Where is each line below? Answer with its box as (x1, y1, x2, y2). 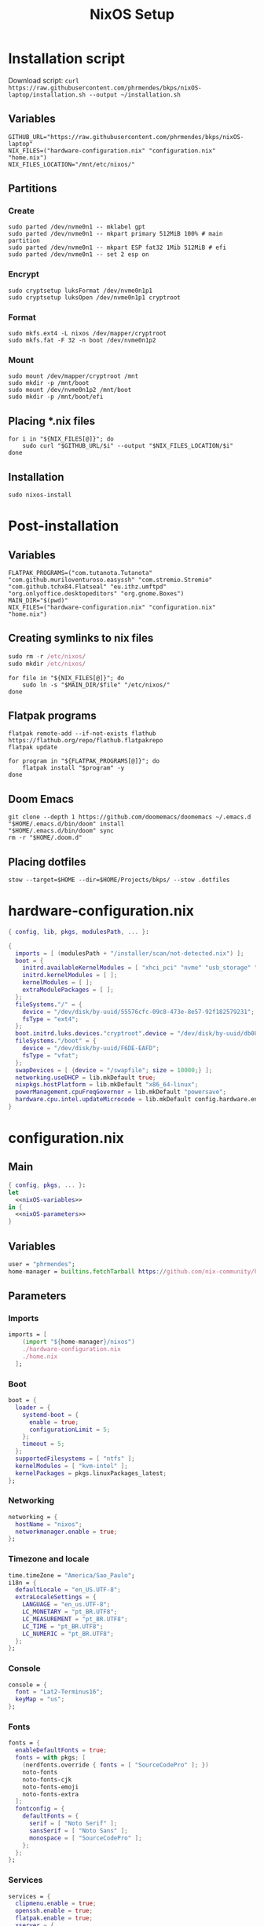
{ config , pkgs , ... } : (8, 1181, 86, 1189)
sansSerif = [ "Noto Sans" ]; (28, 1826, 128, 1835)
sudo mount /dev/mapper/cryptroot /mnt (8, 372, 139, 380)
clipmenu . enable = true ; (15, 1899, 97, 1908)
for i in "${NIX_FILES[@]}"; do (8, 435, 114, 443)
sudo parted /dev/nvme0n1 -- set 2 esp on (8, 251, 149, 258)
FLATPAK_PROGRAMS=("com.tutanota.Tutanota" (8, 569, 153, 577)
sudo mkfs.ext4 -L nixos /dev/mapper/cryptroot (8, 330, 167, 338)
